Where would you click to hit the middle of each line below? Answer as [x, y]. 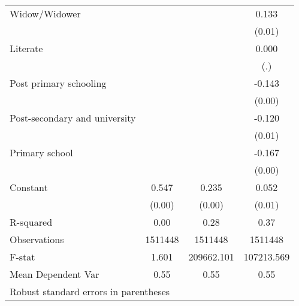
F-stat [22, 257]
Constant [29, 187]
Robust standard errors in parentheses [90, 291]
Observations [37, 239]
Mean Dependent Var [55, 274]
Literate [26, 48]
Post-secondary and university [73, 118]
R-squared [31, 222]
